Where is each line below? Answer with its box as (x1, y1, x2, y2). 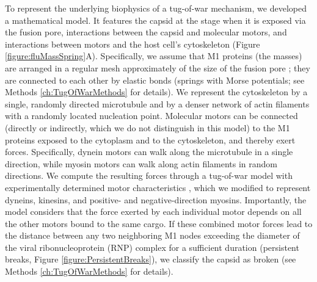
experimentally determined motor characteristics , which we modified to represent (5, 181, 311, 193)
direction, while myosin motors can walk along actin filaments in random (5, 157, 278, 170)
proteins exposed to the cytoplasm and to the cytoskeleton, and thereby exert (5, 133, 296, 146)
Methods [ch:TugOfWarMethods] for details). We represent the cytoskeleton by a (5, 85, 308, 98)
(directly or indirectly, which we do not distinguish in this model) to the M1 (5, 121, 290, 134)
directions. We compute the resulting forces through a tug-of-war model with (5, 169, 293, 182)
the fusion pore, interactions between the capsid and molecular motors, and (5, 26, 287, 38)
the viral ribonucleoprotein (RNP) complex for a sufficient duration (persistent (5, 240, 299, 253)
